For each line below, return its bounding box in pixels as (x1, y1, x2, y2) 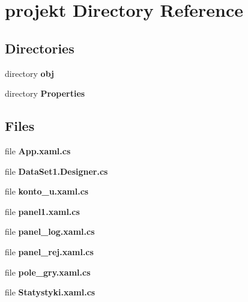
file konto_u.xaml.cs (5, 185, 89, 198)
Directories (5, 38, 74, 57)
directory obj (5, 67, 54, 79)
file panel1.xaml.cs (5, 205, 80, 217)
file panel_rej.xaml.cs (5, 245, 94, 258)
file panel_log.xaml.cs (5, 225, 95, 238)
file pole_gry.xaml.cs (5, 265, 91, 278)
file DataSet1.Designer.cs (5, 165, 108, 177)
